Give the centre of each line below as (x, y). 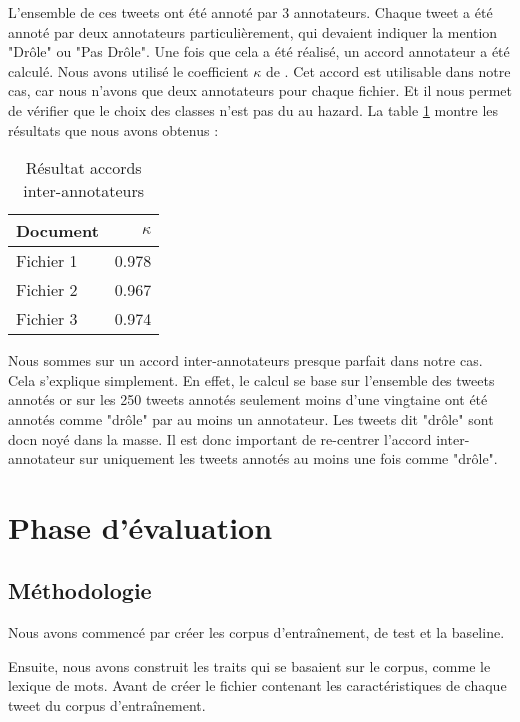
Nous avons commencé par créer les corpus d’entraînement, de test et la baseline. (256, 632)
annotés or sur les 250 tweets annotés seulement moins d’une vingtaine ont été (248, 399)
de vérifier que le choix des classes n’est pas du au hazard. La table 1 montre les (253, 109)
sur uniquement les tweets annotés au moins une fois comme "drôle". (288, 458)
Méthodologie (80, 590)
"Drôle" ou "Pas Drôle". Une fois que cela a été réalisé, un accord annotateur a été (259, 51)
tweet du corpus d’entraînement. (107, 705)
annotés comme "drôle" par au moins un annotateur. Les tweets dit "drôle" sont (251, 418)
